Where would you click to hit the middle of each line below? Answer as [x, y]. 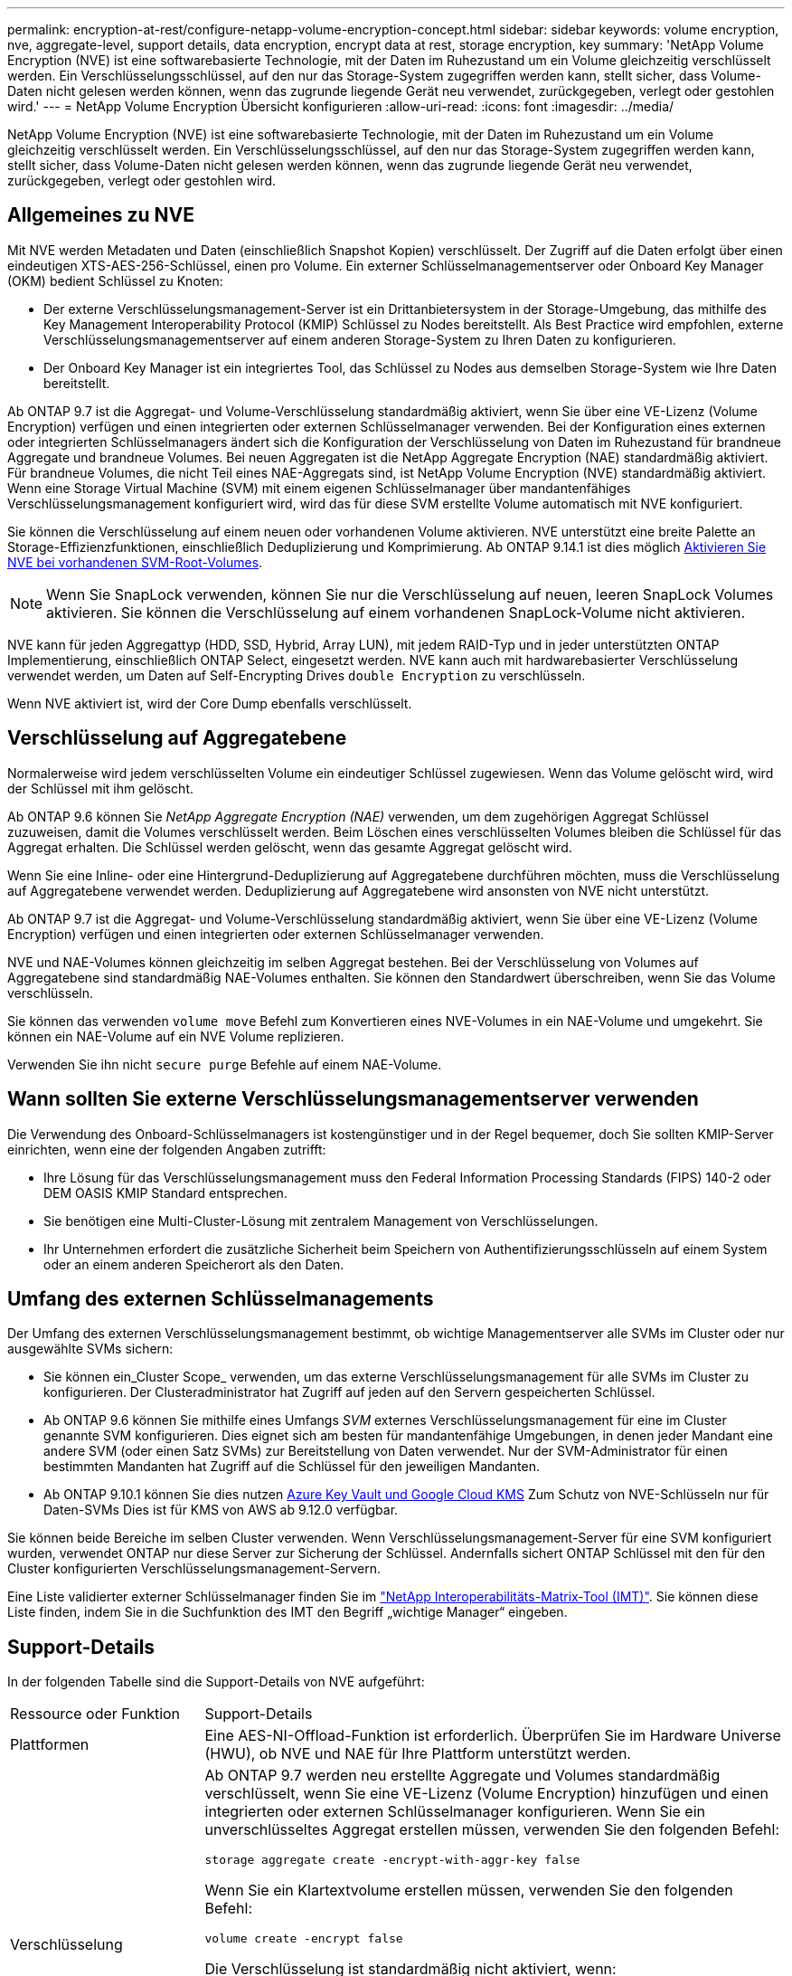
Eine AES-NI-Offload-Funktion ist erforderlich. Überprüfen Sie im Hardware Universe [493, 1736]
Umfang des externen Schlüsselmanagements [221, 1298]
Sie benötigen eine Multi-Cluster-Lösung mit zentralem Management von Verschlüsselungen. [321, 1221]
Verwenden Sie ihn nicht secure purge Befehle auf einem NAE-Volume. [225, 1064]
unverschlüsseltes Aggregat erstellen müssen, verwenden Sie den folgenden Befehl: [492, 1830]
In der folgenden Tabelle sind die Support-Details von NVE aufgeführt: [216, 1682]
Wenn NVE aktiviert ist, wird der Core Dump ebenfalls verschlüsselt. [210, 703]
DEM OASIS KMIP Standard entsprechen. [165, 1192]
